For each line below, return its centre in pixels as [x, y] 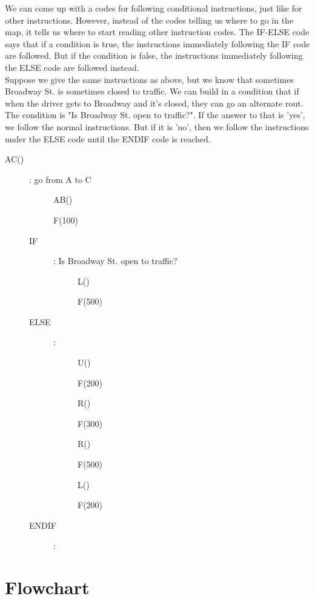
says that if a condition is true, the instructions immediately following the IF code [157, 43]
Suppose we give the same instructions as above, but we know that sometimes [149, 79]
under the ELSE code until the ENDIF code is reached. [108, 138]
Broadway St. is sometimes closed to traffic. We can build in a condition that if [152, 91]
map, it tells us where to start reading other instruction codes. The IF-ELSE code [157, 32]
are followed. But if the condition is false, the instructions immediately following [154, 55]
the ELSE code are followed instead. [72, 67]
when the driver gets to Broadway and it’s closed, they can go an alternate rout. [154, 103]
